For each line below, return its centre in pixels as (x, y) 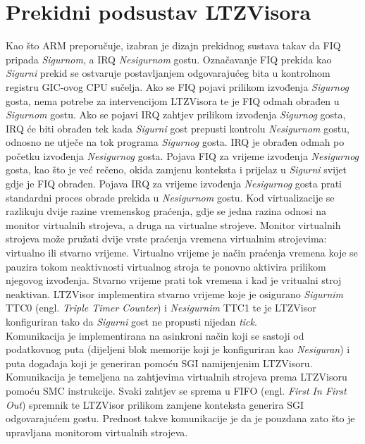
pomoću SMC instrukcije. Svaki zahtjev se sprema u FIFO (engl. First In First (176, 390)
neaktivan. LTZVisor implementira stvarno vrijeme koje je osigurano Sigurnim (175, 294)
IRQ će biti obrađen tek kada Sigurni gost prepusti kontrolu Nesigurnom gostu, (178, 128)
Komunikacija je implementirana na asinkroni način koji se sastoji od (155, 335)
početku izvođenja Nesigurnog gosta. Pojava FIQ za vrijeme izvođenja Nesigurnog (182, 155)
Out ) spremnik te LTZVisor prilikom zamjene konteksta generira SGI (155, 404)
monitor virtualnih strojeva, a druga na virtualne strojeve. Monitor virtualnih (173, 224)
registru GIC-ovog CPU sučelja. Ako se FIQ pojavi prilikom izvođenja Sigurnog (177, 86)
